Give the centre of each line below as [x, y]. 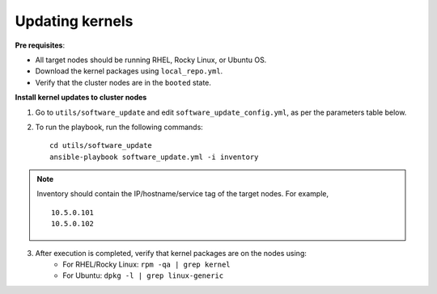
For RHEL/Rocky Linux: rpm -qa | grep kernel [146, 265]
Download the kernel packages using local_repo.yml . [129, 71]
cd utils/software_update [101, 146]
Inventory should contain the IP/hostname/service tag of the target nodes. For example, [183, 194]
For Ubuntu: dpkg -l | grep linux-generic [143, 275]
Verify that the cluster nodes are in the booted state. [123, 82]
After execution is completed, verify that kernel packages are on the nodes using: [171, 253]
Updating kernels [74, 21]
